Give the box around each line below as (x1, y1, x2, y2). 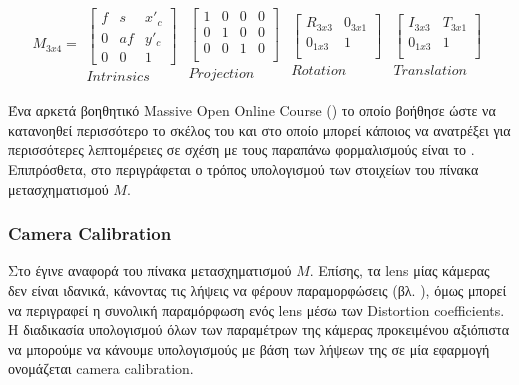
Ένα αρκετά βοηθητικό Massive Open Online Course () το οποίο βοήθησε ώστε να (8, 100, 496, 121)
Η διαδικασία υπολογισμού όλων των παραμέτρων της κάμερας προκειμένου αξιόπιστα (8, 319, 510, 340)
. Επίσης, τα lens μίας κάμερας (309, 260, 490, 281)
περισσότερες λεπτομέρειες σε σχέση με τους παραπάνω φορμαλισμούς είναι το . (8, 139, 475, 160)
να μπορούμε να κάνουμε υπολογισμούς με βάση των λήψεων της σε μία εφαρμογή (8, 338, 490, 359)
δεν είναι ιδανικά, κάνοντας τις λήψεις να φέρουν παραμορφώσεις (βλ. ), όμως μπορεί (8, 280, 507, 300)
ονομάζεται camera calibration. (8, 358, 194, 379)
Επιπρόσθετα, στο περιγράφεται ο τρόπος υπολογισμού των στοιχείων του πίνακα (8, 159, 479, 179)
